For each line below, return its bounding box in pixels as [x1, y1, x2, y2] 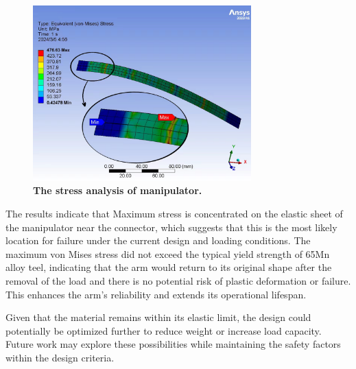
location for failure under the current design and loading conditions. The [5, 233, 311, 248]
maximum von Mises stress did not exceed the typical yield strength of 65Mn [5, 246, 330, 261]
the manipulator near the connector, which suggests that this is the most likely [5, 219, 337, 234]
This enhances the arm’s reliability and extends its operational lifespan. [5, 287, 307, 301]
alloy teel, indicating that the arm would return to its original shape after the [5, 260, 332, 274]
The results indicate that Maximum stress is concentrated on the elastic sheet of [5, 206, 343, 221]
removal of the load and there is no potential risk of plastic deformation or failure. [5, 274, 351, 288]
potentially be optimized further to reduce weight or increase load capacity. [5, 323, 322, 337]
